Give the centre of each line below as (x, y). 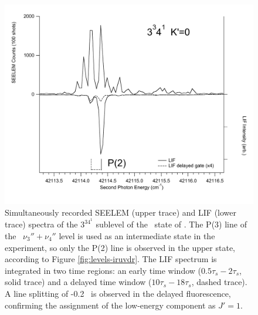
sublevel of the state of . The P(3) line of (171, 224)
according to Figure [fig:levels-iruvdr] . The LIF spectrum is (111, 259)
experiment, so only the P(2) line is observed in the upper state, (120, 247)
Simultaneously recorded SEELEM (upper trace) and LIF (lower (121, 212)
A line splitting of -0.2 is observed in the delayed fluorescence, (118, 293)
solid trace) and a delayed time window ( (78, 282)
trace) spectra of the (41, 224)
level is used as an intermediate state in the (137, 235)
